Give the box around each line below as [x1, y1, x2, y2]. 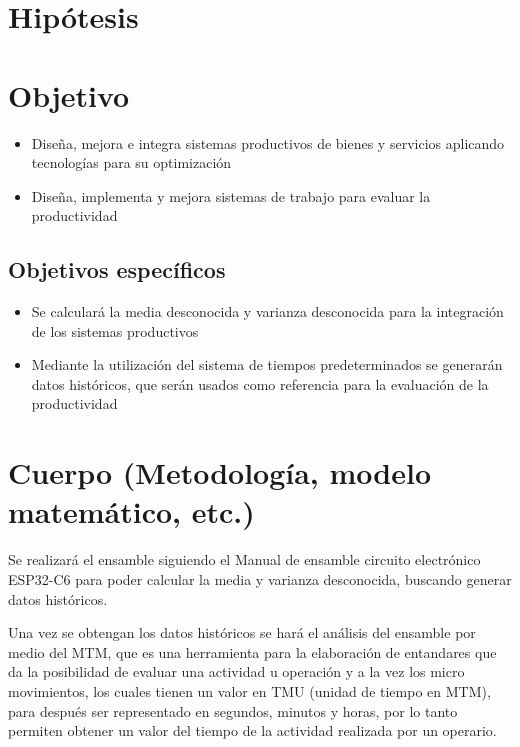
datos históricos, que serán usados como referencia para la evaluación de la [31, 373, 489, 394]
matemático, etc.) [8, 491, 255, 532]
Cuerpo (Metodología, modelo [8, 452, 432, 493]
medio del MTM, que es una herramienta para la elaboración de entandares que [8, 641, 497, 662]
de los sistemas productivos [31, 320, 199, 341]
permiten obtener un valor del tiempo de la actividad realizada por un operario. [8, 720, 497, 741]
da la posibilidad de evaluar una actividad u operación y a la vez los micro [8, 661, 465, 682]
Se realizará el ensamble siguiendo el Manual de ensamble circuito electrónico [8, 549, 481, 570]
